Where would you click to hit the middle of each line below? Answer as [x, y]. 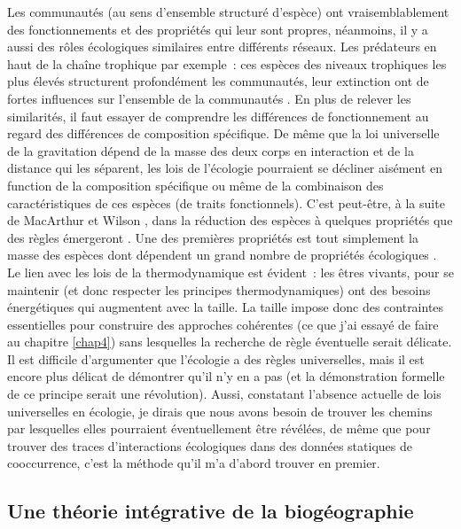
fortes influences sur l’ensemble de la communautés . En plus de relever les [209, 98]
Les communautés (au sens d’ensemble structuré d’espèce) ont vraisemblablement [228, 12]
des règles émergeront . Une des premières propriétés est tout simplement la [213, 237]
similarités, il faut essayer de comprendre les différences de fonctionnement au [218, 116]
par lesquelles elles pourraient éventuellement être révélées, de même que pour [219, 428]
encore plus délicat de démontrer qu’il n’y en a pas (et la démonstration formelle [226, 376]
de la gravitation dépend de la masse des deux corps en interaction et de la [211, 150]
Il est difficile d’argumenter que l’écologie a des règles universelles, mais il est [216, 358]
